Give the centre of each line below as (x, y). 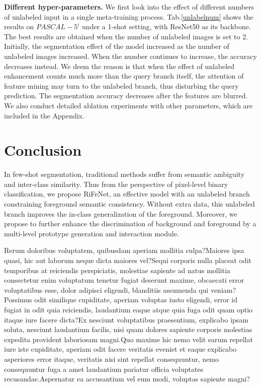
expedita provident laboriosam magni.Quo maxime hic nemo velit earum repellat (128, 339)
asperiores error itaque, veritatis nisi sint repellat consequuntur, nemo (112, 359)
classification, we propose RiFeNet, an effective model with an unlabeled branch (127, 194)
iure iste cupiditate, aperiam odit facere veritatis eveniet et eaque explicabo (120, 349)
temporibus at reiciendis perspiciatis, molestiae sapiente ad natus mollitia (117, 270)
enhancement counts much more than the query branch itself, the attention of (124, 76)
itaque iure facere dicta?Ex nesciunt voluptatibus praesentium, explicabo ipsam (126, 319)
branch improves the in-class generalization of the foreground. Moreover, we (121, 213)
